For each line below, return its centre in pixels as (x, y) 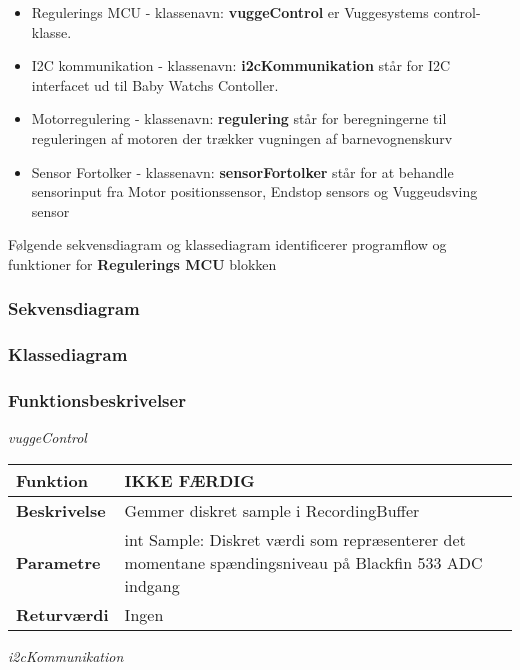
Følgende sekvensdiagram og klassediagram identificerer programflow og (227, 244)
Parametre (58, 563)
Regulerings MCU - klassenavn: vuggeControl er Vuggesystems (230, 12)
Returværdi (62, 615)
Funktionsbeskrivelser (97, 400)
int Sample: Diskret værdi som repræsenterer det (295, 540)
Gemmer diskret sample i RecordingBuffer (272, 511)
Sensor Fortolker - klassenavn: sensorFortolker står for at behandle (242, 171)
